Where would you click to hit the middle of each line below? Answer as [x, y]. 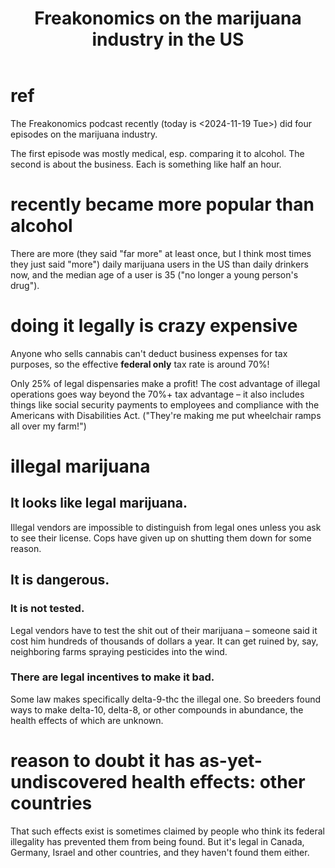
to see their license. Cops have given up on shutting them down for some [161, 538]
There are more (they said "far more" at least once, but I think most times [161, 253]
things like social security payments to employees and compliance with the [165, 404]
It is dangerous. [60, 580]
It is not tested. [47, 609]
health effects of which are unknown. [87, 720]
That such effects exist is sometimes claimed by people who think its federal [167, 831]
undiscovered [69, 781]
